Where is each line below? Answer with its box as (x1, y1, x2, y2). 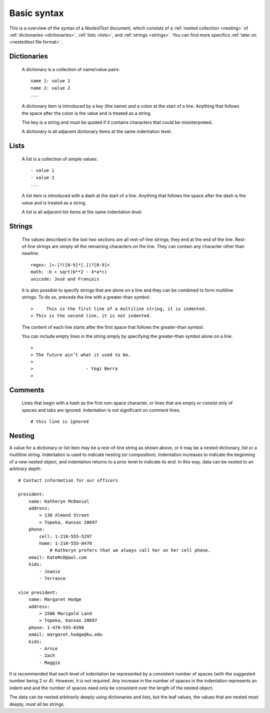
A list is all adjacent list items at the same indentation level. (21, 209, 142, 215)
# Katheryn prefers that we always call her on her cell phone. (49, 548, 211, 553)
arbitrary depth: (9, 466, 42, 472)
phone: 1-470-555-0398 (28, 624, 84, 630)
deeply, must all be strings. (9, 701, 65, 707)
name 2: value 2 (30, 85, 70, 91)
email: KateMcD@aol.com (28, 554, 87, 560)
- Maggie (39, 659, 60, 665)
